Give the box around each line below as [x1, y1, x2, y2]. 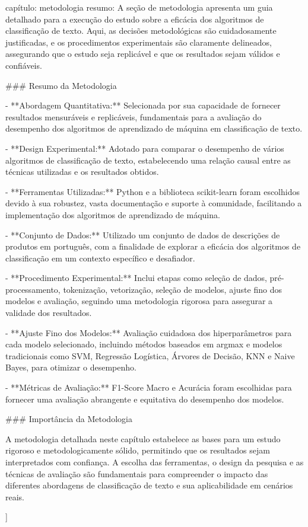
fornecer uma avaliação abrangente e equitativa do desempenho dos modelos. [5, 392, 284, 405]
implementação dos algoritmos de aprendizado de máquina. [5, 208, 220, 221]
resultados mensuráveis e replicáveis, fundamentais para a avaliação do [5, 110, 262, 123]
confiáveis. [5, 59, 42, 71]
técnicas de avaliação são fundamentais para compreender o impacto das [5, 467, 268, 480]
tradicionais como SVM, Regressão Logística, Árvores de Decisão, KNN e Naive [5, 349, 295, 362]
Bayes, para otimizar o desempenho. [5, 361, 136, 373]
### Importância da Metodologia [5, 413, 132, 425]
